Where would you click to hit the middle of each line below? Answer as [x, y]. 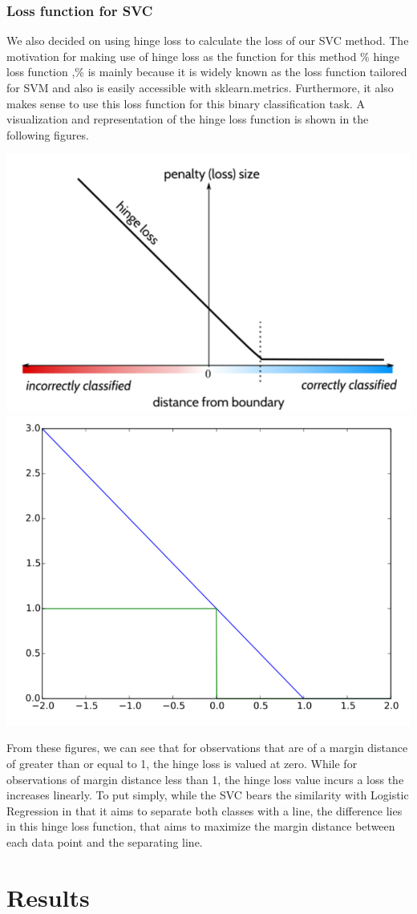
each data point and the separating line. [105, 841]
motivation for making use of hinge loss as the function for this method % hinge [203, 56]
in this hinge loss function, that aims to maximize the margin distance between [201, 826]
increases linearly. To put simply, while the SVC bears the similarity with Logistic [208, 795]
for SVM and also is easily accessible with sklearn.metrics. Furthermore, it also [200, 87]
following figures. [48, 134]
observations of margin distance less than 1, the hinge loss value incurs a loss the [205, 779]
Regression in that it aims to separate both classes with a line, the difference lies [204, 810]
